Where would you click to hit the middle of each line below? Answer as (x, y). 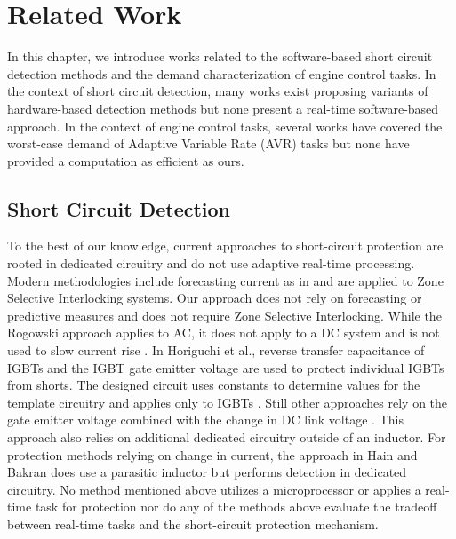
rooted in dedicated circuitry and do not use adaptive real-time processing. (211, 263)
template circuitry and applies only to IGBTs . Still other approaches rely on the (228, 402)
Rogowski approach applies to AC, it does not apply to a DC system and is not (224, 333)
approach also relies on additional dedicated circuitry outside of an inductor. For (227, 437)
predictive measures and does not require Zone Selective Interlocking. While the (224, 315)
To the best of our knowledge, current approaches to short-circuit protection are (225, 246)
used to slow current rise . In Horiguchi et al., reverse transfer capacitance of (216, 350)
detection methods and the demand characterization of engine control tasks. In (222, 73)
